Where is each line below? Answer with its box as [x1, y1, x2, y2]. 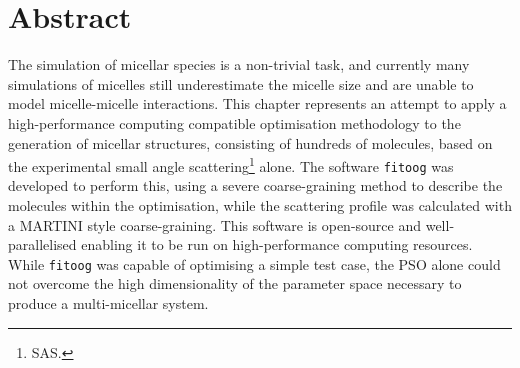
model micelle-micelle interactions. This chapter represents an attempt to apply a [8, 93, 507, 114]
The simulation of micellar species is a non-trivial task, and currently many [8, 54, 470, 75]
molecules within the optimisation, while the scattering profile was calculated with [8, 195, 512, 215]
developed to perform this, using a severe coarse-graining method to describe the [8, 175, 503, 196]
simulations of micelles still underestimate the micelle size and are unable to [8, 73, 474, 94]
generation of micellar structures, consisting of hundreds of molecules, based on [8, 132, 493, 153]
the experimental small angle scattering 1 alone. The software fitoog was [8, 153, 454, 176]
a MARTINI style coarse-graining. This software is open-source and [8, 214, 421, 235]
